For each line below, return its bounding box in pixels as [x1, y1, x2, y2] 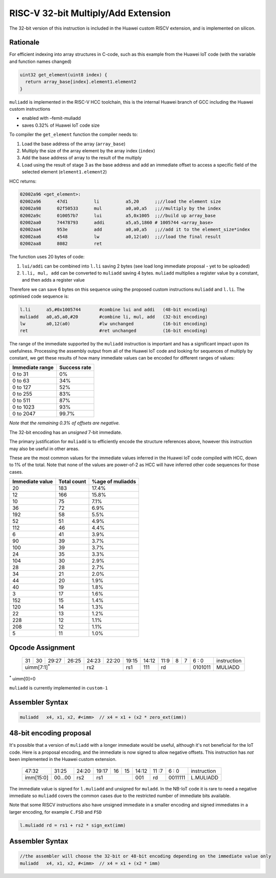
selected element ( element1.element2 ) [22, 169, 107, 175]
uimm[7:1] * [25, 663, 50, 671]
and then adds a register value [22, 277, 85, 283]
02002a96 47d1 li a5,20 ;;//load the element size [20, 199, 221, 204]
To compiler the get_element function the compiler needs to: [9, 131, 138, 138]
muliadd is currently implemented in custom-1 [9, 684, 108, 691]
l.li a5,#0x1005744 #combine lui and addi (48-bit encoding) [20, 307, 208, 313]
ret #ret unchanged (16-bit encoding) [20, 328, 208, 334]
